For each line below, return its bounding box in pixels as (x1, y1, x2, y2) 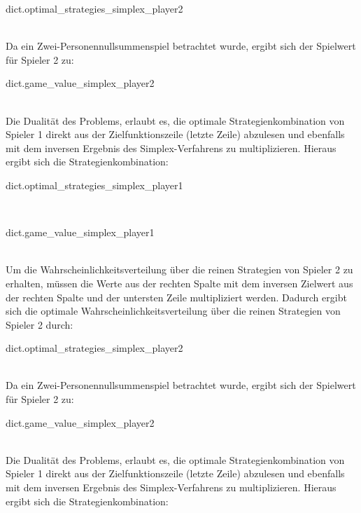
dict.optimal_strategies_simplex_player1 (6, 177, 183, 192)
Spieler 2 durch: (6, 317, 73, 331)
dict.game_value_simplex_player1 (6, 225, 155, 240)
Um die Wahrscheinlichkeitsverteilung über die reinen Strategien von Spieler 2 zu (6, 262, 353, 277)
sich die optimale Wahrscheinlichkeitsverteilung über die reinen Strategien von (6, 303, 341, 318)
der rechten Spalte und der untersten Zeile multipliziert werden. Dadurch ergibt (6, 289, 347, 304)
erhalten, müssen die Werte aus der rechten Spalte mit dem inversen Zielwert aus (6, 275, 353, 290)
